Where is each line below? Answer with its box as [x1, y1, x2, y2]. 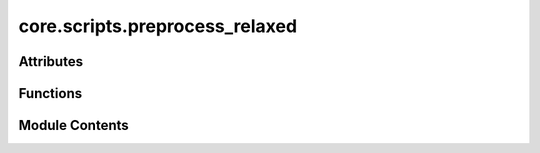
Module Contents [18, 117, 129, 134]
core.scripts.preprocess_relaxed [18, 15, 298, 37]
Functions [18, 85, 83, 102]
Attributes [18, 53, 84, 70]
